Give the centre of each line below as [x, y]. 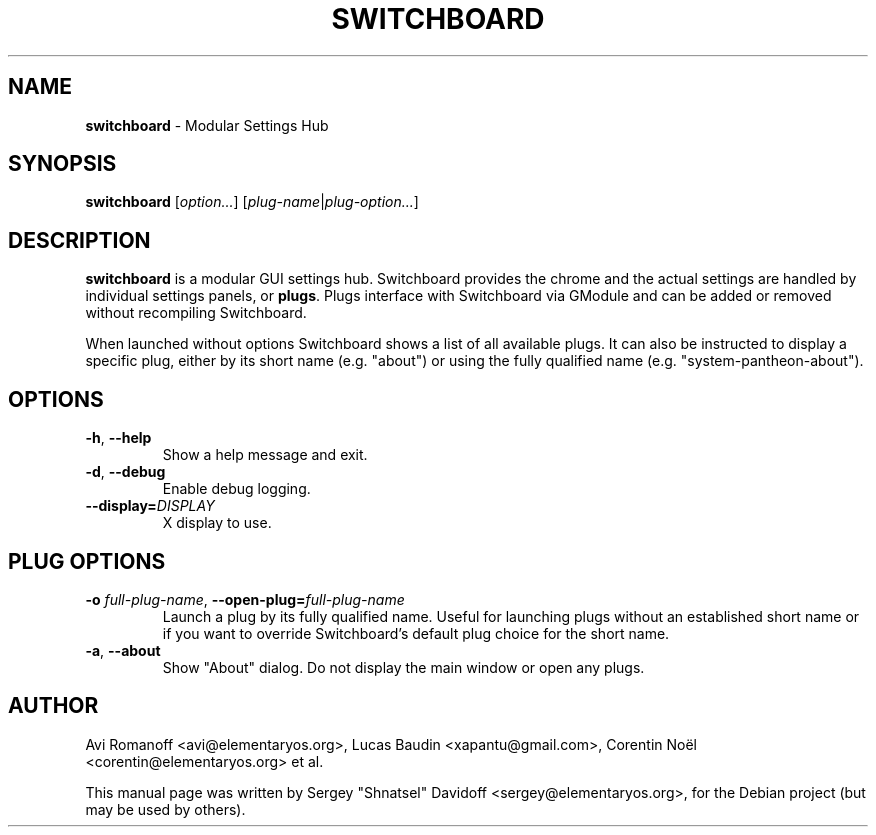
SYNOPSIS [62, 164]
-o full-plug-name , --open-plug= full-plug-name [245, 599]
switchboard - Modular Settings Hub [207, 125]
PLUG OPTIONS [87, 561]
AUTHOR [53, 706]
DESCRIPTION [79, 240]
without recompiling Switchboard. [196, 313]
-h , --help [118, 438]
